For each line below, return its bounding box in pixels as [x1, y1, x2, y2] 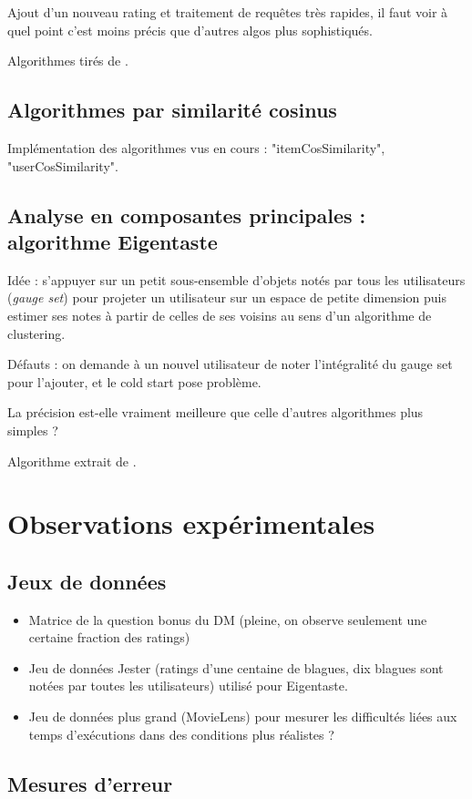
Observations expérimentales [7, 505, 375, 542]
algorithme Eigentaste [7, 227, 218, 255]
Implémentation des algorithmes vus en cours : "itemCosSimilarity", [7, 138, 385, 157]
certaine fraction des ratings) [28, 628, 190, 647]
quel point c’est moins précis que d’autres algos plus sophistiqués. [7, 20, 373, 39]
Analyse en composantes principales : [7, 200, 366, 229]
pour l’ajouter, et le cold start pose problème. [7, 372, 262, 391]
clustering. [7, 323, 66, 343]
